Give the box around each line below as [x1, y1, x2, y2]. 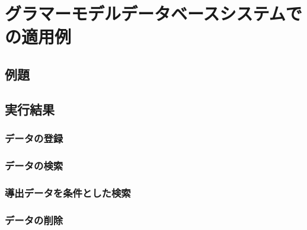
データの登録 [5, 131, 63, 146]
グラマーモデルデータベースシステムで [5, 1, 302, 25]
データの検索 [5, 158, 63, 172]
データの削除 [5, 212, 63, 227]
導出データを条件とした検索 [5, 185, 131, 200]
